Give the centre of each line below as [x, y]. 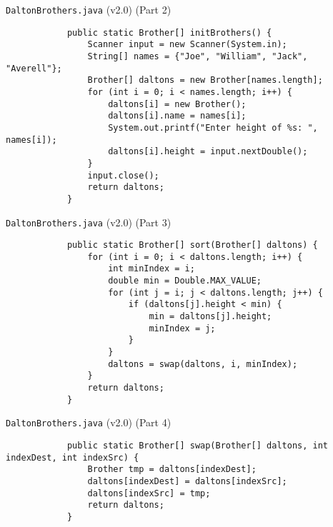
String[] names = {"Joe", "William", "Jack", [198, 56]
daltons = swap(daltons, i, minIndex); [203, 364]
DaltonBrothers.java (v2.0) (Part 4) [89, 422]
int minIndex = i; [151, 269]
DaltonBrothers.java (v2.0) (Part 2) [89, 9]
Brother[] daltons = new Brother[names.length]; [205, 80]
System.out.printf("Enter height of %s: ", [213, 127]
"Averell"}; [34, 68]
